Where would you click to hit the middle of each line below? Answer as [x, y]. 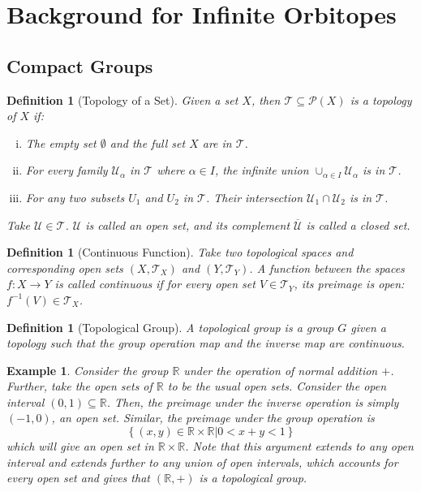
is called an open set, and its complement [188, 224]
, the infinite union [262, 170]
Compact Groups [80, 65]
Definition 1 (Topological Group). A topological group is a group [170, 327]
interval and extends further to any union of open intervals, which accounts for [202, 462]
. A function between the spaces [327, 268]
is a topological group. [253, 478]
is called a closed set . [358, 224]
